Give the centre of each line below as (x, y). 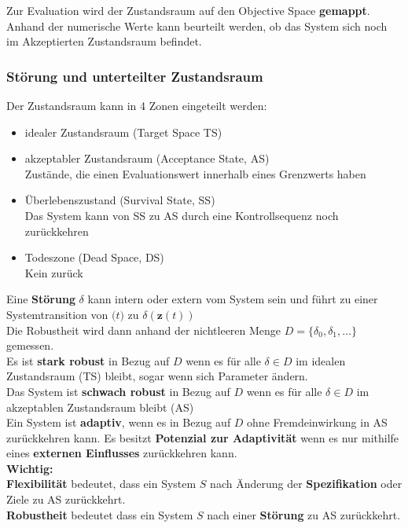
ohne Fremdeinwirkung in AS (317, 422)
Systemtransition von (57, 314)
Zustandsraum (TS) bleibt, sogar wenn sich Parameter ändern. (157, 376)
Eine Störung (41, 299)
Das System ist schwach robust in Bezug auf (118, 391)
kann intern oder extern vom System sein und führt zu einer (233, 299)
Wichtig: (30, 468)
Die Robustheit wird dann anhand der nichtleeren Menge (144, 330)
